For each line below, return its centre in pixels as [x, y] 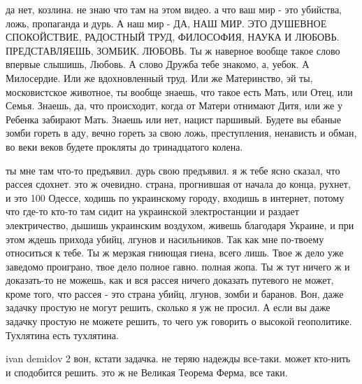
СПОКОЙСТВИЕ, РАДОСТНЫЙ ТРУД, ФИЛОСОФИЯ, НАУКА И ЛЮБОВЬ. [173, 37]
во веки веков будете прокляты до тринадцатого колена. [124, 146]
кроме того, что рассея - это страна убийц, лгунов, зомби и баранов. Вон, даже [175, 293]
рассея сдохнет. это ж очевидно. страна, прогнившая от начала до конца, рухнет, [178, 184]
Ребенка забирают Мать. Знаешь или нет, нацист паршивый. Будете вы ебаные [173, 119]
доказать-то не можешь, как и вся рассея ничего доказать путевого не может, [170, 280]
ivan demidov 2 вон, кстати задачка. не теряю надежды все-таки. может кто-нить [178, 358]
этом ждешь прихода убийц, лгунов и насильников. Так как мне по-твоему [165, 239]
